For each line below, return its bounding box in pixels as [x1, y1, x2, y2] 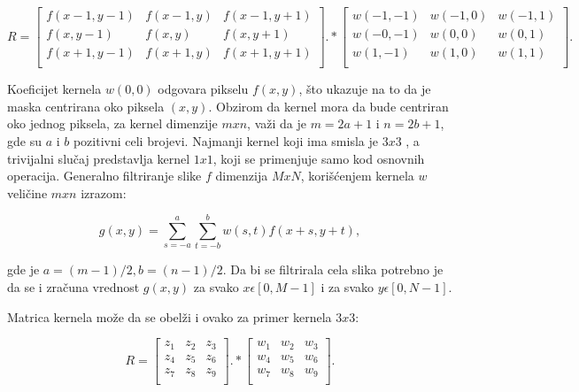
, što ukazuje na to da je [298, 80, 431, 98]
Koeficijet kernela [7, 80, 102, 98]
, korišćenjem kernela [300, 166, 414, 185]
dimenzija [215, 166, 268, 185]
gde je [7, 260, 40, 279]
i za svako [320, 278, 374, 296]
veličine [7, 183, 48, 202]
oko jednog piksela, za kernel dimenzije [7, 114, 218, 133]
